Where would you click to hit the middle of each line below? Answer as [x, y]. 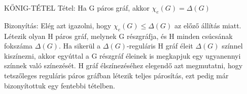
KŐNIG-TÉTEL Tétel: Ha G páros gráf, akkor [77, 8]
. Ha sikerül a [80, 46]
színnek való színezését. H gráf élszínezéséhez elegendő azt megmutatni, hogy [123, 65]
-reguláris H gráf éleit [160, 46]
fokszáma [19, 46]
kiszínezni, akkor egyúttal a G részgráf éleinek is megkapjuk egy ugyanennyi [122, 55]
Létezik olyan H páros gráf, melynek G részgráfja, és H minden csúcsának [118, 36]
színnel [232, 46]
